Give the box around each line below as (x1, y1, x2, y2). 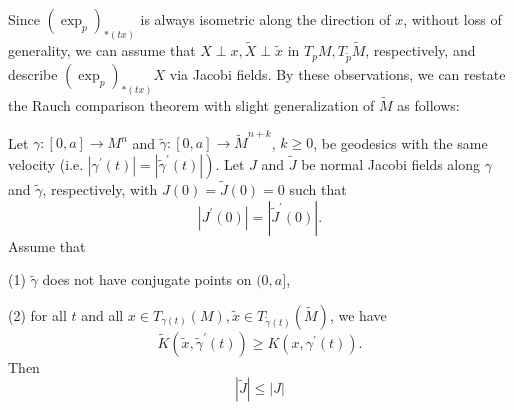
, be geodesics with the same (313, 132, 488, 153)
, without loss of (403, 9, 502, 29)
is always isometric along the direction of (140, 9, 391, 29)
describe (8, 63, 58, 84)
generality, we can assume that (8, 40, 196, 61)
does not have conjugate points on (42, 269, 252, 290)
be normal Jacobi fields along (301, 153, 481, 174)
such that (289, 179, 347, 200)
